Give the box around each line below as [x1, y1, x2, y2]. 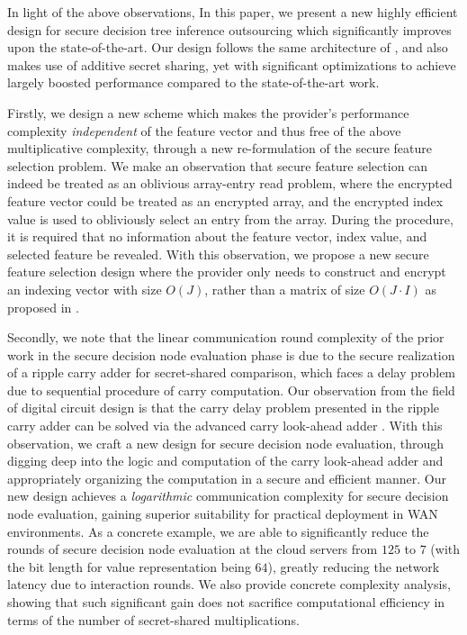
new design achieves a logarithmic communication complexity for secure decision [7, 486, 449, 505]
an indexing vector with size [7, 279, 162, 298]
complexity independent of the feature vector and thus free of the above [7, 121, 401, 140]
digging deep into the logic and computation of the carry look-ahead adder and [7, 451, 444, 470]
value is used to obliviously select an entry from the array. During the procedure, [7, 209, 454, 228]
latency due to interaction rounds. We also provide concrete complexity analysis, [7, 575, 451, 594]
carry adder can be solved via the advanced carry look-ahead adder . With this [7, 416, 443, 435]
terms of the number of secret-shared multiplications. [7, 610, 300, 629]
